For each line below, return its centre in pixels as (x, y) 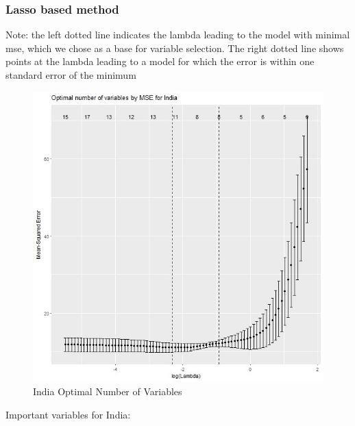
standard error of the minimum (71, 75)
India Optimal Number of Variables (108, 391)
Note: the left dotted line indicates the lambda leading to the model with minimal (178, 35)
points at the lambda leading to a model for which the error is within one (160, 61)
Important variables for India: (68, 414)
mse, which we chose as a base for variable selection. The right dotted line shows (175, 48)
